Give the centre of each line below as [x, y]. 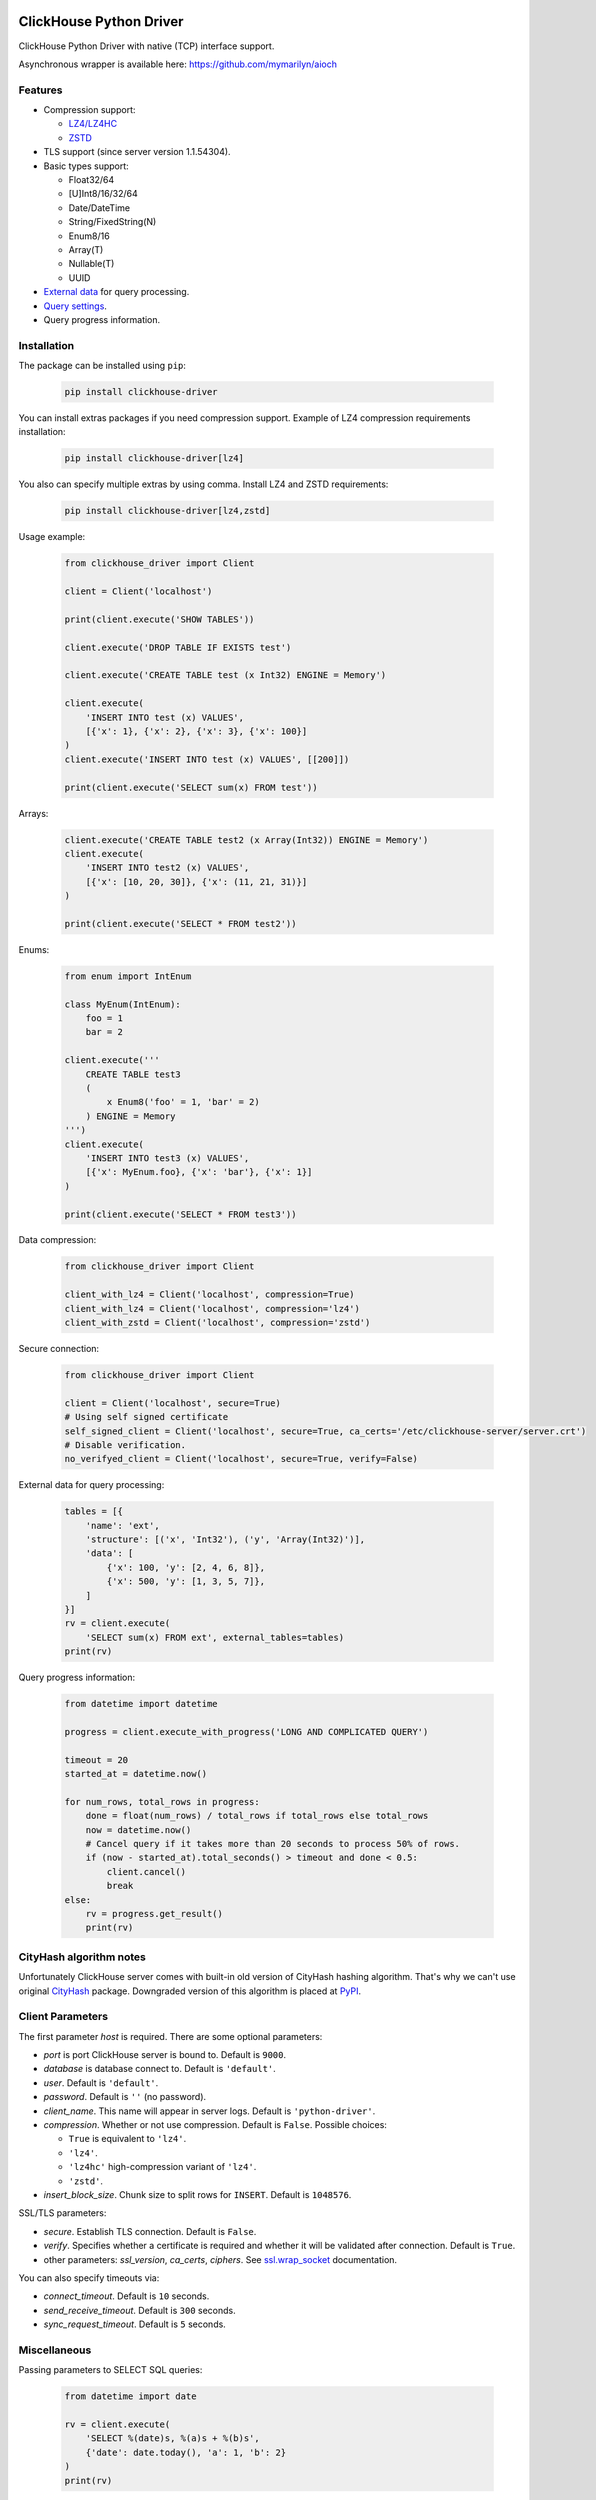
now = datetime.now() [138, 1829]
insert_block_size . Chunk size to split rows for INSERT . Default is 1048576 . [197, 2194]
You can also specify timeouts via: [89, 2277]
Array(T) [86, 249]
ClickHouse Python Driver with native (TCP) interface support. [146, 46]
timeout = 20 [96, 1759]
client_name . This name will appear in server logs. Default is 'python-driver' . [209, 2111]
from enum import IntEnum [128, 976]
